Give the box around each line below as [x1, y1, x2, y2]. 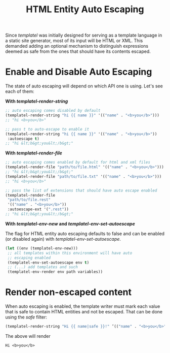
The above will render [5, 333, 51, 339]
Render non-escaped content [5, 286, 132, 298]
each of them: [5, 88, 34, 94]
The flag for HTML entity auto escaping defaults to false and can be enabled [5, 230, 165, 237]
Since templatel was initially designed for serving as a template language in [5, 32, 162, 39]
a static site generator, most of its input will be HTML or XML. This [5, 38, 143, 44]
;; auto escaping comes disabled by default [5, 108, 101, 113]
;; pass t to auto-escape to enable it [5, 126, 90, 132]
